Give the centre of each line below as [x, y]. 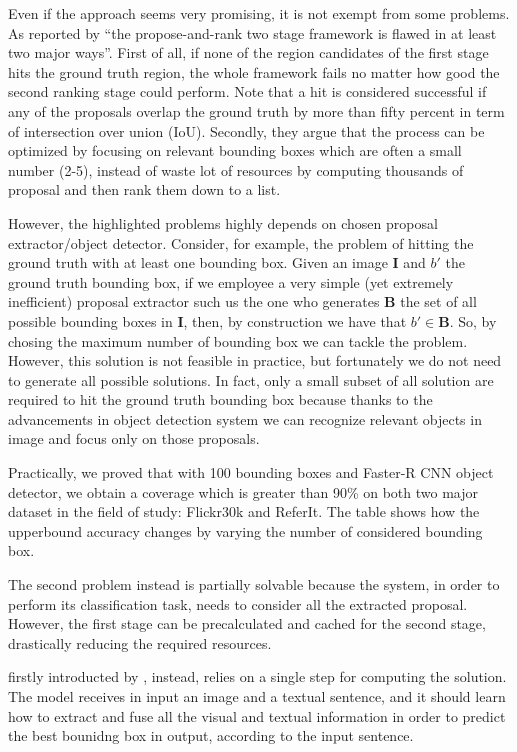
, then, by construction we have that [295, 320]
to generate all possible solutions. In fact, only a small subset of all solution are [251, 379]
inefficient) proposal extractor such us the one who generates [194, 301]
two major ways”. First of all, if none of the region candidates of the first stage [248, 52]
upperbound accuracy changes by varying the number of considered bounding [245, 530]
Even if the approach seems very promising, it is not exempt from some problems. [259, 13]
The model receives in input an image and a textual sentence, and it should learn [257, 696]
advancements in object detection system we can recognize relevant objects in [245, 418]
